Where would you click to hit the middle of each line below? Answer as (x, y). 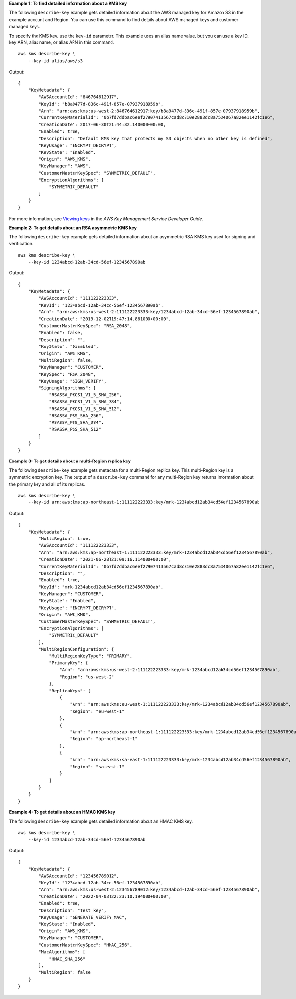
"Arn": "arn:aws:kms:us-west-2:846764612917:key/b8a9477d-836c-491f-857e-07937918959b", (149, 111)
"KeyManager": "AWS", (65, 166)
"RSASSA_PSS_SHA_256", (76, 416)
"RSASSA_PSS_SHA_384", (76, 423)
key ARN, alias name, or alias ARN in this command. (62, 42)
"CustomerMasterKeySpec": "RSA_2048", (86, 326)
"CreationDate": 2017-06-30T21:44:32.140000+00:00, (102, 124)
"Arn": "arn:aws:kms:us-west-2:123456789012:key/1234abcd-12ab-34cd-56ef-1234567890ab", (149, 889)
